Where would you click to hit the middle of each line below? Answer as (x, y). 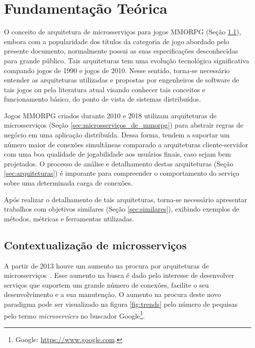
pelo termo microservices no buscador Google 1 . (75, 315)
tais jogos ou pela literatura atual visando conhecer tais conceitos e (105, 89)
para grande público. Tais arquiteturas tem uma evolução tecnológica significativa (127, 60)
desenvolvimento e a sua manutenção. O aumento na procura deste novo (113, 294)
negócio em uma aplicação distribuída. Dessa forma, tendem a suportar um (117, 135)
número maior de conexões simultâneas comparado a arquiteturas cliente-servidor (126, 144)
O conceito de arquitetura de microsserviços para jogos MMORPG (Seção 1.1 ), (123, 32)
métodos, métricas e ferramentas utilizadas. (69, 218)
